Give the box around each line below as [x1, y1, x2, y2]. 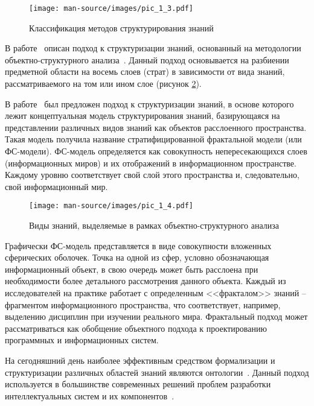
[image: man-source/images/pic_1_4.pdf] [29, 201, 194, 211]
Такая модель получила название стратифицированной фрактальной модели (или [5, 133, 302, 145]
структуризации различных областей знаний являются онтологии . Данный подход [5, 366, 309, 378]
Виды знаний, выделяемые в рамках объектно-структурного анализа [29, 219, 280, 232]
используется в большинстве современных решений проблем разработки [5, 378, 271, 390]
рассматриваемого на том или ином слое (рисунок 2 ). [5, 77, 202, 90]
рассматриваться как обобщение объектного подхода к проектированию [5, 322, 267, 334]
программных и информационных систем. [5, 334, 159, 346]
